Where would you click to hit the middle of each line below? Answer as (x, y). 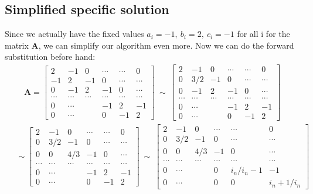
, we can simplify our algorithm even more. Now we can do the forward (166, 45)
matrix (17, 45)
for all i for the (263, 34)
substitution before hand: (50, 57)
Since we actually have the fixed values (74, 34)
